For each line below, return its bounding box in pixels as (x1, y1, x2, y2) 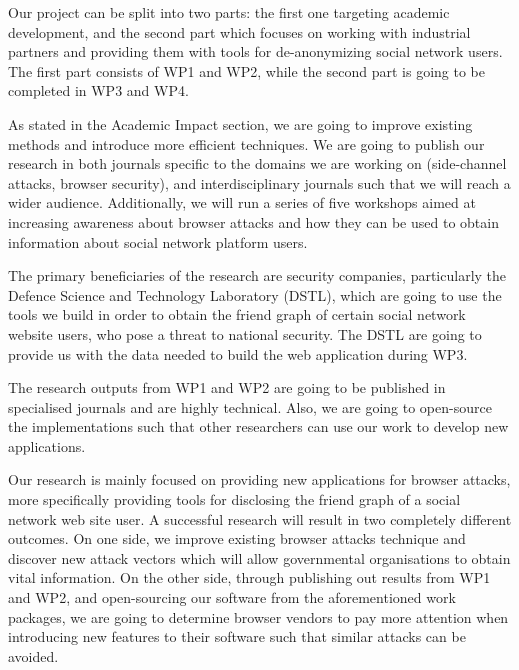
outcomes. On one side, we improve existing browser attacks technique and (8, 528, 466, 549)
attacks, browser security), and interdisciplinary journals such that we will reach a (8, 172, 511, 193)
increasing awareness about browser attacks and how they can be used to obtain (8, 211, 499, 232)
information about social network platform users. (8, 231, 308, 252)
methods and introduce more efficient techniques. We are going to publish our (8, 133, 485, 154)
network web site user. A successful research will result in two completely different (8, 508, 512, 529)
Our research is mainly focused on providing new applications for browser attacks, (8, 469, 511, 490)
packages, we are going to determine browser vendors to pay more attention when (8, 606, 509, 627)
